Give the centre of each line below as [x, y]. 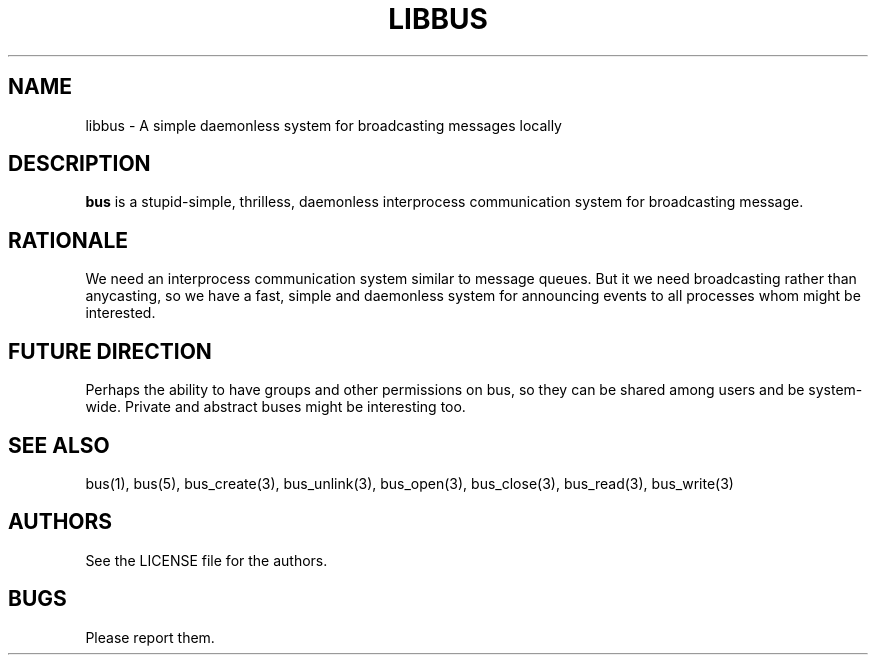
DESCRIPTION [79, 164]
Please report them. [150, 637]
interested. [120, 313]
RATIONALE [68, 240]
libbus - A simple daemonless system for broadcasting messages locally [323, 125]
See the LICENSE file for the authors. [206, 560]
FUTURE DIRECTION [110, 351]
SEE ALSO [59, 445]
